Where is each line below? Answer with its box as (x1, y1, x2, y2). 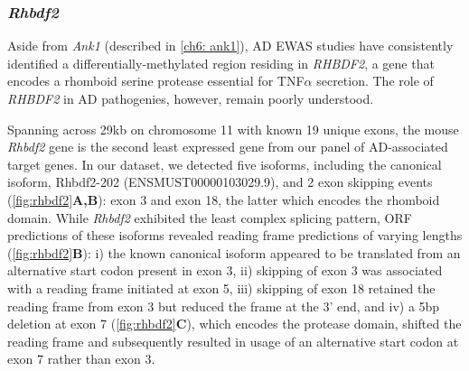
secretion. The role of (316, 71, 434, 90)
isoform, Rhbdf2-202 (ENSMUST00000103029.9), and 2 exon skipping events (7, 172, 433, 191)
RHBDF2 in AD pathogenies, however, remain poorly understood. (7, 89, 374, 107)
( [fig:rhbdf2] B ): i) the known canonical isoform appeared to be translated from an (7, 243, 461, 262)
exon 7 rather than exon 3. (7, 349, 155, 368)
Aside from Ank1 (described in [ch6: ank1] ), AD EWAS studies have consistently (7, 36, 454, 55)
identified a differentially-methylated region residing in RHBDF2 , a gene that (7, 53, 435, 72)
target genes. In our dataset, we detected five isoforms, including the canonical (7, 154, 442, 173)
